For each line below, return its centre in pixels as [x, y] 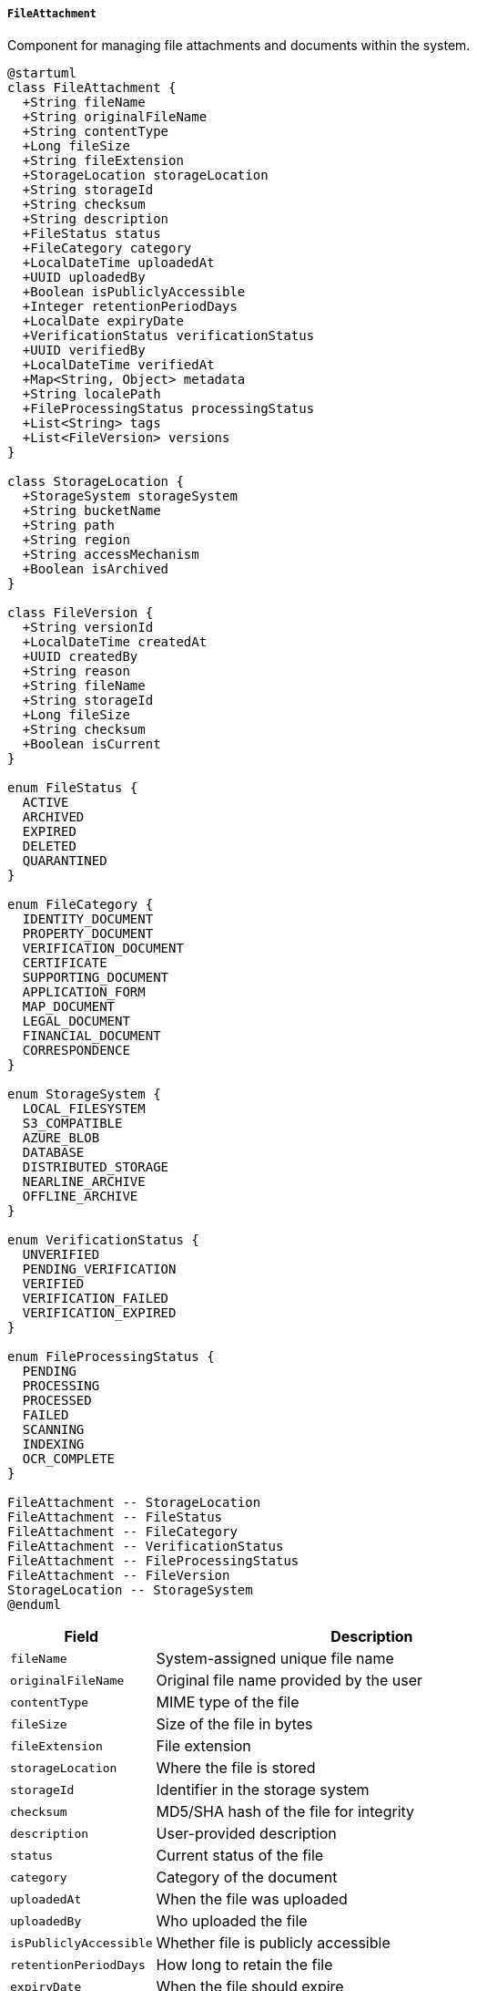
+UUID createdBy [80, 657]
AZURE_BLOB [61, 1138]
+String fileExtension [103, 161]
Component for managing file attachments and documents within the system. [239, 46]
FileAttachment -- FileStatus [115, 1517]
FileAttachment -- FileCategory [122, 1532]
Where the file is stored [236, 1768]
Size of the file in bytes [234, 1724]
